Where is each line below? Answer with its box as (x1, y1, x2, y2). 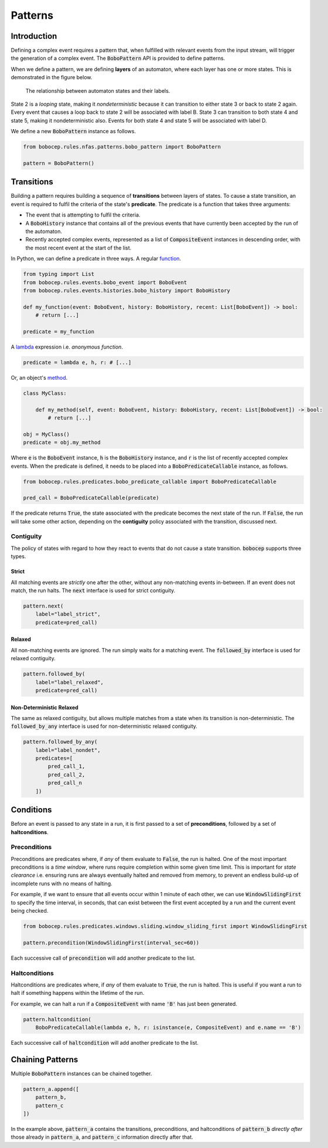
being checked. (11, 907, 49, 914)
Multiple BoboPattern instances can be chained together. (11, 1070, 152, 1077)
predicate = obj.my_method (23, 439, 101, 446)
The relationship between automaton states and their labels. (25, 87, 170, 94)
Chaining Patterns (11, 1054, 78, 1065)
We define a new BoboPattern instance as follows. (11, 128, 136, 135)
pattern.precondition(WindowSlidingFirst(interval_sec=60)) (23, 939, 200, 946)
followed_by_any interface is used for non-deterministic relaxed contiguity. (11, 722, 197, 730)
